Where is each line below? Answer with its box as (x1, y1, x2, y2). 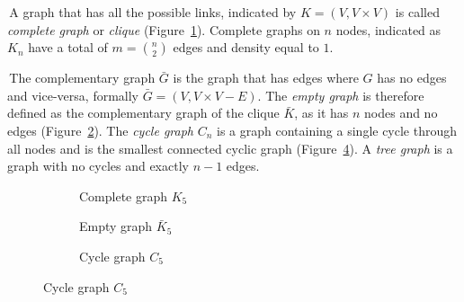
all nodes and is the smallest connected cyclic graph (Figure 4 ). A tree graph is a (7, 138, 453, 157)
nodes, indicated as (335, 20, 442, 39)
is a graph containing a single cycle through (217, 120, 458, 139)
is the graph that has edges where (173, 68, 359, 87)
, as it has (294, 103, 349, 122)
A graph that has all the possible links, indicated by (9, 3, 297, 21)
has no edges (377, 68, 447, 87)
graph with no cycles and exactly (7, 156, 189, 175)
